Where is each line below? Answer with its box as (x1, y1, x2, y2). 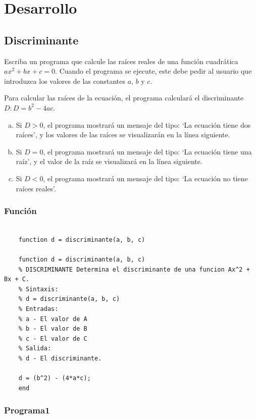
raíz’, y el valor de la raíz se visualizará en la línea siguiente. (16, 156, 202, 167)
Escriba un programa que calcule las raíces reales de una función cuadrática (4, 56, 238, 66)
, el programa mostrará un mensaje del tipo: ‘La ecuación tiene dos (43, 119, 251, 130)
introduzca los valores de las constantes (4, 75, 125, 86)
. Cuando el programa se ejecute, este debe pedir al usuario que (55, 66, 252, 76)
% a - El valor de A (18, 315, 87, 323)
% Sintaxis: (18, 285, 59, 293)
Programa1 (4, 404, 50, 416)
